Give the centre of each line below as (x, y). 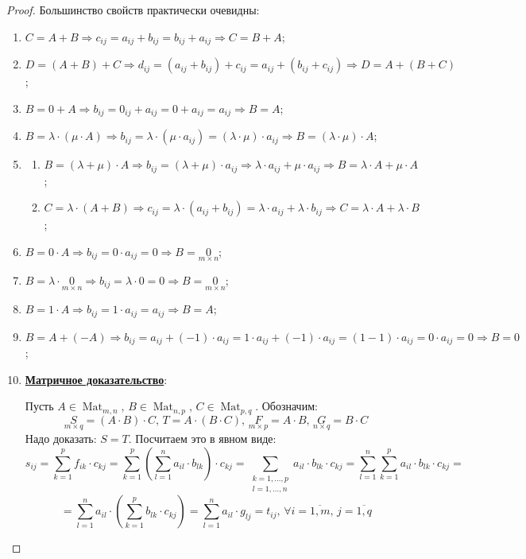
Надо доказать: (61, 438)
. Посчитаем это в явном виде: (202, 438)
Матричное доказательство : (96, 379)
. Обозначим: (286, 406)
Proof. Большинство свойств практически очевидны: (133, 10)
